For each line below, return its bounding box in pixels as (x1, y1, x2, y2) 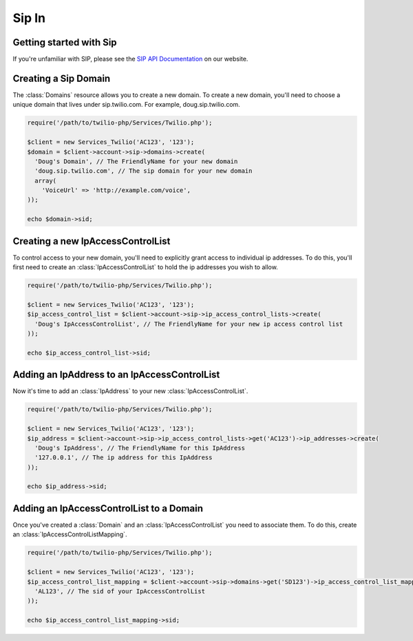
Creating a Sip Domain (12, 72, 111, 84)
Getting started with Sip (12, 36, 117, 48)
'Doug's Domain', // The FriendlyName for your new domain (34, 157, 238, 165)
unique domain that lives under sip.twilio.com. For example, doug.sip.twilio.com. (12, 101, 240, 109)
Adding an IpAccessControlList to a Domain (12, 503, 203, 514)
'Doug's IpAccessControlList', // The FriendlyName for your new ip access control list (34, 320, 343, 328)
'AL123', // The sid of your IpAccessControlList (34, 587, 206, 595)
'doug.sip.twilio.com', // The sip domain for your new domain (34, 167, 253, 175)
